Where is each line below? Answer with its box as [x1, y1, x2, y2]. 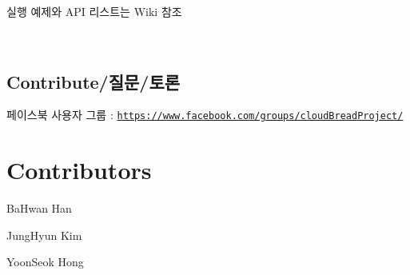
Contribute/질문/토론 [6, 69, 181, 94]
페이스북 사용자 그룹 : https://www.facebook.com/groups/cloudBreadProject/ [6, 106, 404, 123]
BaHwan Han [6, 200, 72, 217]
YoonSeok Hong [6, 253, 84, 270]
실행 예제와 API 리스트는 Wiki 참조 [6, 3, 182, 19]
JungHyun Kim [6, 226, 82, 243]
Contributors [6, 153, 152, 186]
